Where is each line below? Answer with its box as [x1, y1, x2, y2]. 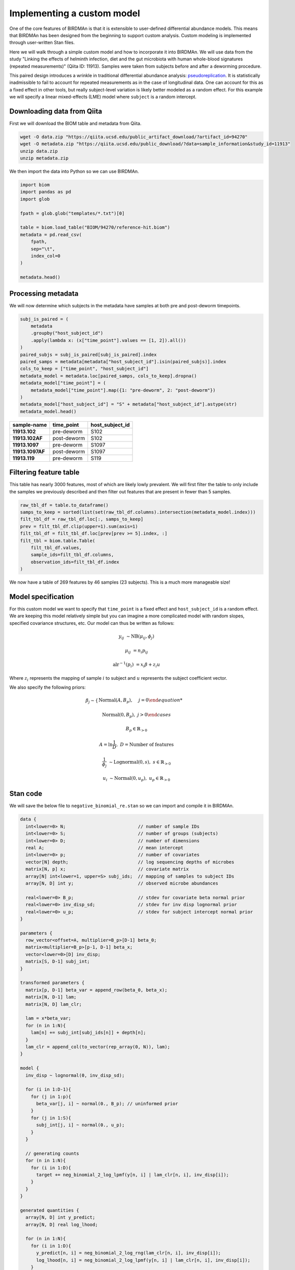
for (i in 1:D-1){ [25, 1087, 71, 1092]
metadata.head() [20, 274, 61, 280]
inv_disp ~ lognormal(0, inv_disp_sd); [25, 1072, 125, 1078]
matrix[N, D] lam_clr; [25, 1001, 82, 1007]
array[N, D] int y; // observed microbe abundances [25, 880, 218, 886]
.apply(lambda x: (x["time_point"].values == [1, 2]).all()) [30, 337, 186, 343]
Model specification [9, 592, 74, 601]
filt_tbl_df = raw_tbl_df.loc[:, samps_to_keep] [20, 516, 144, 522]
